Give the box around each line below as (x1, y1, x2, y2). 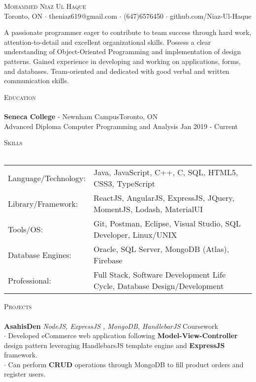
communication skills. (4, 75, 69, 86)
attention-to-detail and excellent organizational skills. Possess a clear (4, 36, 211, 47)
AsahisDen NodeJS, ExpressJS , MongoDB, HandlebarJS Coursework (4, 320, 218, 331)
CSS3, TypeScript (94, 178, 155, 190)
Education (4, 92, 36, 102)
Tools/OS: (8, 223, 43, 235)
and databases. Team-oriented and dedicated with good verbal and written (4, 65, 229, 76)
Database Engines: (8, 249, 72, 260)
